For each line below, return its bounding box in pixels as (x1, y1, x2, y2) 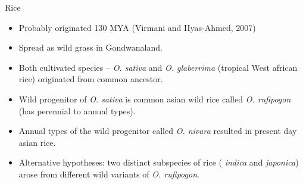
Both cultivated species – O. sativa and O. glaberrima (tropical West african (18, 61, 298, 73)
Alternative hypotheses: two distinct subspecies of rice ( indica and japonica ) (18, 156, 299, 169)
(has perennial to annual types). (18, 104, 136, 117)
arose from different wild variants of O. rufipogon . (18, 167, 199, 180)
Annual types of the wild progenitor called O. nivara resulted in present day (18, 124, 297, 137)
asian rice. (18, 136, 56, 148)
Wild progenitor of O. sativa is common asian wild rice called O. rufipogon (18, 92, 291, 105)
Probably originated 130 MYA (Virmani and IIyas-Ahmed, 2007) (18, 21, 256, 33)
